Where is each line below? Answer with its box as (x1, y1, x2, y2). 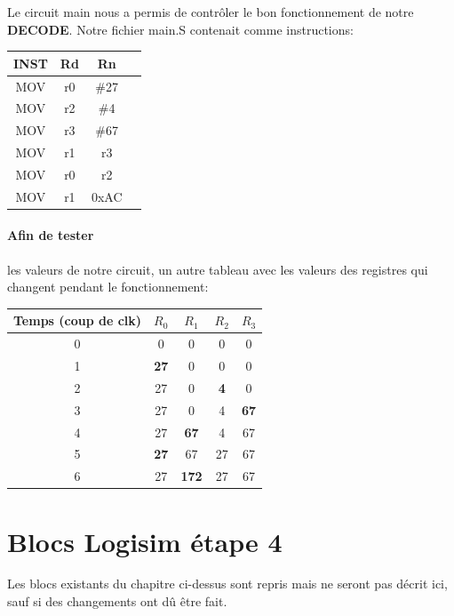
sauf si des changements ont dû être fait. (7, 592, 227, 611)
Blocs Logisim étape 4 (7, 523, 283, 559)
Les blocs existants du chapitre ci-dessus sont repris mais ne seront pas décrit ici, (7, 574, 448, 593)
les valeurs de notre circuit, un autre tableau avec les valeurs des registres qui (7, 260, 428, 278)
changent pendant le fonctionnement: (7, 277, 209, 296)
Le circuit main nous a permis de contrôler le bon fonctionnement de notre (7, 3, 414, 20)
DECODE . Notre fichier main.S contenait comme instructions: (7, 20, 354, 38)
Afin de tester (7, 226, 94, 244)
